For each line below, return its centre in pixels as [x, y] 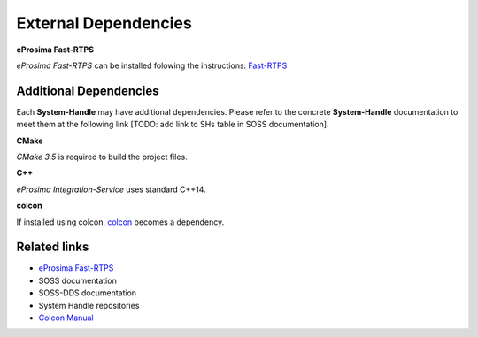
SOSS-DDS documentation [88, 293]
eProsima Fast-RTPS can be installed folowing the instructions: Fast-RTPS [152, 65]
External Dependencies [104, 23]
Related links [53, 247]
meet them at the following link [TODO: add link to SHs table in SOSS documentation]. [173, 125]
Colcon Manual [66, 318]
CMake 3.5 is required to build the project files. [102, 157]
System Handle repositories [89, 305]
